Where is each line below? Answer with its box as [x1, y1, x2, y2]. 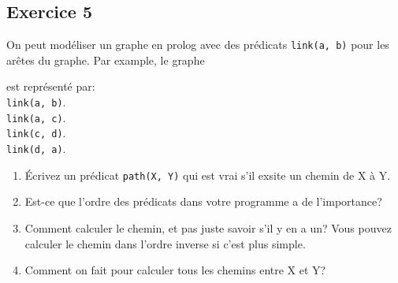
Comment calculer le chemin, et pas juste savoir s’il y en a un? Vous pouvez [24, 219, 392, 236]
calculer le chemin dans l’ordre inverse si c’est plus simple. [24, 235, 306, 251]
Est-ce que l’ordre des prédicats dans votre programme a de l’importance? [24, 193, 382, 210]
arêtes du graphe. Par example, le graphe [6, 51, 205, 68]
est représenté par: [6, 78, 95, 95]
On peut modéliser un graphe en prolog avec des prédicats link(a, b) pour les [6, 36, 389, 53]
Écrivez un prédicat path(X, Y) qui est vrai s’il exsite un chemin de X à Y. [24, 166, 391, 183]
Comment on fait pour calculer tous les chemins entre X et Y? [24, 262, 326, 278]
